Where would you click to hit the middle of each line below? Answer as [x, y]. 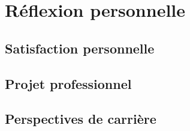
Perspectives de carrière [81, 119]
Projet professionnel [68, 83]
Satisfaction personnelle [80, 48]
